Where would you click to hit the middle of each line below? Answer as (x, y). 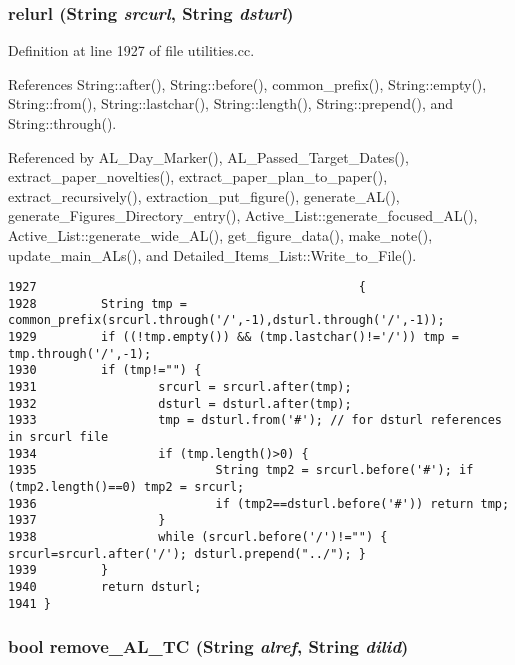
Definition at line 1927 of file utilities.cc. (131, 50)
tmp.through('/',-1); (80, 353)
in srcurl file (58, 437)
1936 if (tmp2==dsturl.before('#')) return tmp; (259, 503)
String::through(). (62, 123)
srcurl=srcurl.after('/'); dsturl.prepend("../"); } (187, 553)
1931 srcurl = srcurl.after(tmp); (180, 387)
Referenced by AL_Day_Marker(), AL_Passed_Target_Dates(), (208, 156)
